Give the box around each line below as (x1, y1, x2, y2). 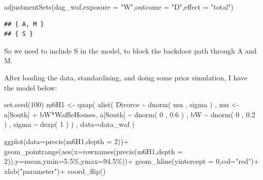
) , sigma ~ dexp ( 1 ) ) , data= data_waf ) (4, 119, 135, 129)
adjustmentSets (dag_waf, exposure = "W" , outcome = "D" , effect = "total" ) (4, 2, 234, 12)
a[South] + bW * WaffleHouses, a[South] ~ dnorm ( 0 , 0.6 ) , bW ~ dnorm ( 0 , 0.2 (4, 109, 255, 119)
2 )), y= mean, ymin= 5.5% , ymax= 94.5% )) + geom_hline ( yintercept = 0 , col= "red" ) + (4, 156, 259, 166)
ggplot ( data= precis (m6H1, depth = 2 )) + (4, 136, 129, 146)
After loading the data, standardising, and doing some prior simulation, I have (4, 72, 248, 82)
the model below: (4, 82, 57, 93)
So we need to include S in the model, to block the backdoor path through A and (4, 45, 257, 56)
